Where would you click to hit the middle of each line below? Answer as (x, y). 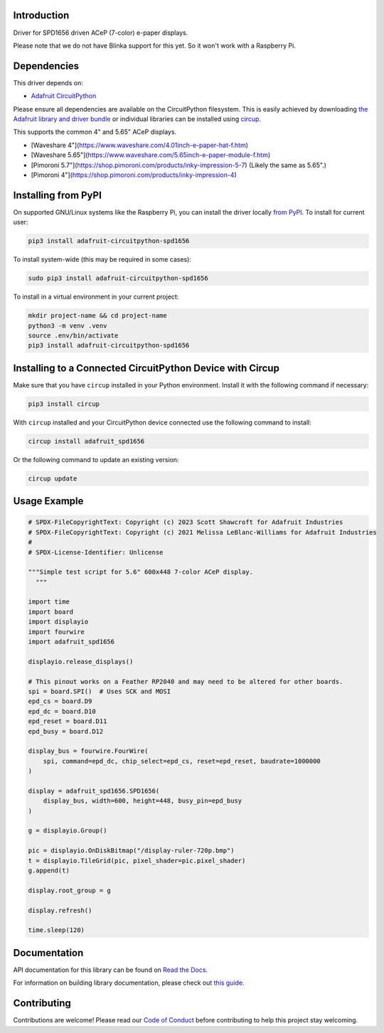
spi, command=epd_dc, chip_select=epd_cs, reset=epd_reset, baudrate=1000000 (182, 761)
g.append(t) (49, 871)
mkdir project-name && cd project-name (97, 316)
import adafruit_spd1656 (71, 642)
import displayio (58, 622)
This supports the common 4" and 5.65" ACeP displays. (95, 132)
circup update (53, 478)
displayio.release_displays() (81, 662)
